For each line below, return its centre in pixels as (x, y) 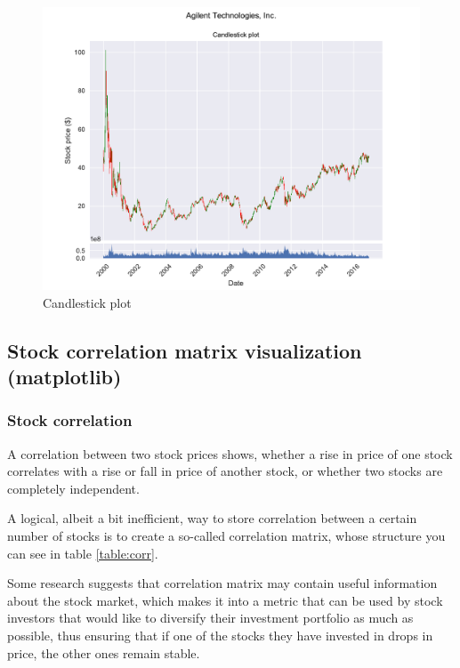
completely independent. (73, 488)
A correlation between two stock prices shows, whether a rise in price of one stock (230, 453)
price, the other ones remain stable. (104, 652)
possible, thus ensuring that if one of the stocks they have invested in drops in (220, 635)
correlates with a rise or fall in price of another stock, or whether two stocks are (225, 471)
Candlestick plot (87, 302)
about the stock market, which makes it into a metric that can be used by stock (225, 600)
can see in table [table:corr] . (83, 553)
